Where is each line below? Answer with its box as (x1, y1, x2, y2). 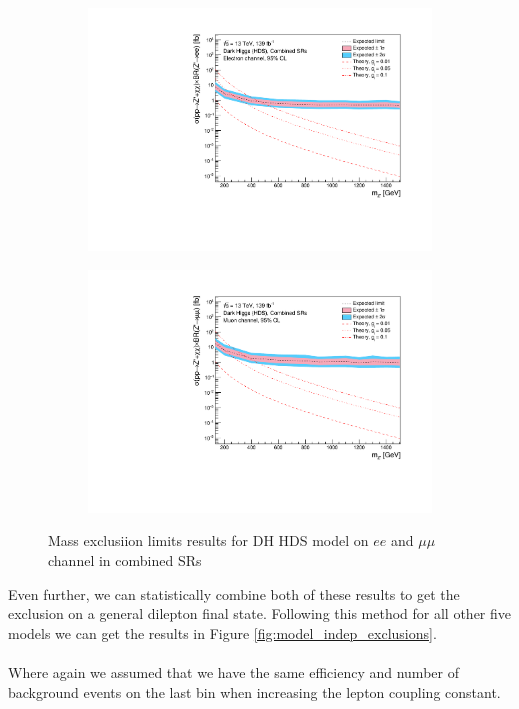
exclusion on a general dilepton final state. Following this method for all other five (8, 603, 512, 624)
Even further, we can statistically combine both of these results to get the (8, 583, 460, 604)
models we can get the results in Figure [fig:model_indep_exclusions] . (8, 622, 437, 643)
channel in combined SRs (48, 550, 202, 570)
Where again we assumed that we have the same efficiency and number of (8, 661, 459, 682)
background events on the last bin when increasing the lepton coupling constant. (8, 681, 501, 702)
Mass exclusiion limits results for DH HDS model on (48, 530, 369, 551)
